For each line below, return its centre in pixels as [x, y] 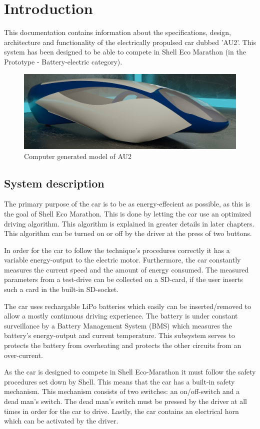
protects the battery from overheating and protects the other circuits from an [123, 345]
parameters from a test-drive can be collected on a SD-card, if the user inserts [123, 279]
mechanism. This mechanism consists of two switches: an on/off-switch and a [122, 391]
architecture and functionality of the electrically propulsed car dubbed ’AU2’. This [130, 42]
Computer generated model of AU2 [78, 156]
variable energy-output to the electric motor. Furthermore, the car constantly [122, 260]
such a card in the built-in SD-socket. [61, 289]
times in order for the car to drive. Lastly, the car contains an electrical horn [121, 411]
